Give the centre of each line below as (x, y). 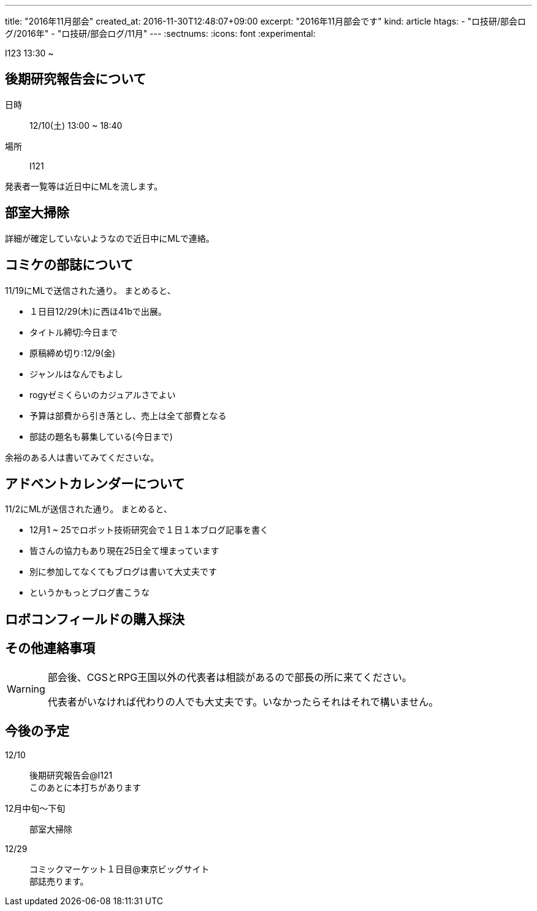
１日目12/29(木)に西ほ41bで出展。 (98, 311)
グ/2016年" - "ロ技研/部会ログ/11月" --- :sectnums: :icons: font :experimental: (160, 33)
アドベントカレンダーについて (95, 483)
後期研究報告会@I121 (71, 775)
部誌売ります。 (59, 882)
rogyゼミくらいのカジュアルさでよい (103, 394)
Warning (26, 689)
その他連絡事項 (50, 648)
